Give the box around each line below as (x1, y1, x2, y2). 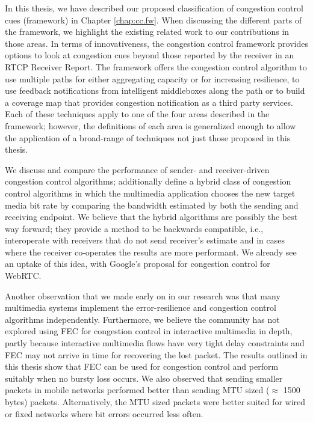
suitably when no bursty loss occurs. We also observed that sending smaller (5, 372, 283, 384)
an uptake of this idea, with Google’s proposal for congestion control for (5, 257, 270, 270)
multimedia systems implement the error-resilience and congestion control (5, 301, 276, 314)
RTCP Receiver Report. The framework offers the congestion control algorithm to (5, 60, 307, 73)
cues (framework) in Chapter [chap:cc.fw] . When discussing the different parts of (5, 13, 302, 26)
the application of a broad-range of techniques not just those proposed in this (5, 131, 291, 144)
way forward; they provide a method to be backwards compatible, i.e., (5, 222, 264, 234)
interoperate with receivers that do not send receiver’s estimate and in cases (5, 234, 285, 246)
